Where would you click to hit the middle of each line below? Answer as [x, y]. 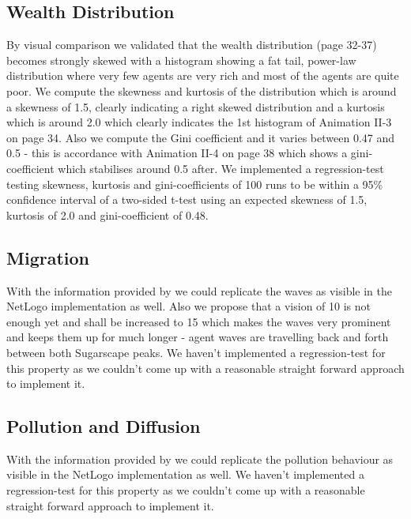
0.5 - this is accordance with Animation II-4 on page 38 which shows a [177, 153]
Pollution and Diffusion [104, 426]
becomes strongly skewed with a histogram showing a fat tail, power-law [181, 60]
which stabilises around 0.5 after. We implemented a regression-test [221, 168]
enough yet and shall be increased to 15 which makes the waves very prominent [199, 321]
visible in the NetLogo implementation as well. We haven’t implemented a [185, 474]
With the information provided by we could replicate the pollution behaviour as [200, 459]
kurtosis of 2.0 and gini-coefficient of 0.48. [107, 214]
